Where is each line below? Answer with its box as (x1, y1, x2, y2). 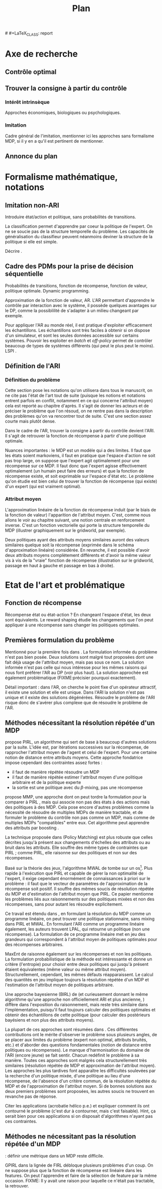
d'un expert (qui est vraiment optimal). (5, 484, 81, 489)
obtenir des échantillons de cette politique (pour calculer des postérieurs (5, 1012, 150, 1018)
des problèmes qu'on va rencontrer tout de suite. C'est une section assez (5, 413, 151, 419)
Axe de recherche (5, 49, 78, 60)
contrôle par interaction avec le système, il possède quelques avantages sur (5, 302, 157, 308)
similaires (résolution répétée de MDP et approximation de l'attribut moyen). (5, 1063, 156, 1069)
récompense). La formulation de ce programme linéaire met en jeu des (5, 931, 146, 937)
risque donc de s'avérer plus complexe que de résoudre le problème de (5, 700, 148, 705)
